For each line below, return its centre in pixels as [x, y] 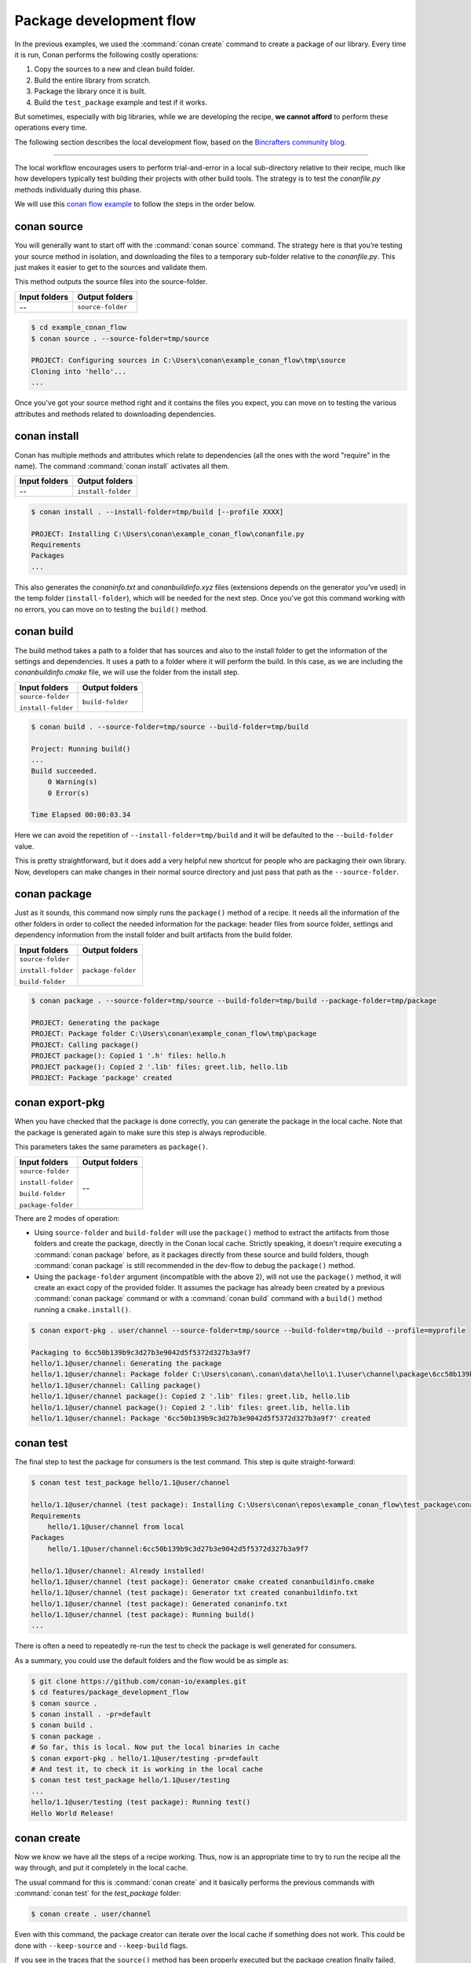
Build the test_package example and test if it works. [121, 102]
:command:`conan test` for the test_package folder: [98, 1893]
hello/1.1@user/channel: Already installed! [118, 1571]
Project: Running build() [81, 749]
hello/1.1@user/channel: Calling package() [116, 1385]
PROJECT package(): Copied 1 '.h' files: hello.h [128, 1056]
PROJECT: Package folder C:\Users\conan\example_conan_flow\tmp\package [174, 1034]
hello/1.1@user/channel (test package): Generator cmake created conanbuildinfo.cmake [203, 1581]
